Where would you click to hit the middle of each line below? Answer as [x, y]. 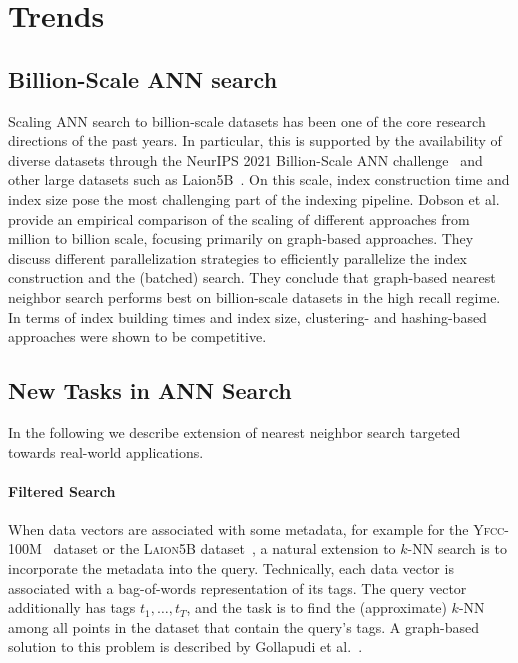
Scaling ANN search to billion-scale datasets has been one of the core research [247, 120]
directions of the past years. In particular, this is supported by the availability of [255, 140]
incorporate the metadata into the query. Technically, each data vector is [231, 568]
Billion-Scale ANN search [143, 78]
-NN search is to [457, 548]
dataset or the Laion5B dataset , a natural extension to [224, 548]
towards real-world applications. [106, 451]
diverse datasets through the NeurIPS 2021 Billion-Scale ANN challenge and [245, 159]
